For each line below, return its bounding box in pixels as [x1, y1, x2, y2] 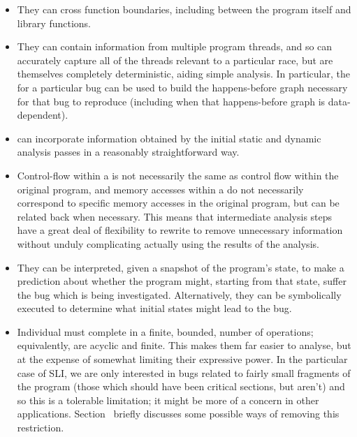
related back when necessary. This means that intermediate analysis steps [17, 209, 333, 223]
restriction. [17, 420, 64, 435]
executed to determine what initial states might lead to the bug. [17, 301, 292, 316]
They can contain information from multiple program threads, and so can [17, 39, 333, 54]
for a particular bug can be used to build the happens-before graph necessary [17, 80, 348, 94]
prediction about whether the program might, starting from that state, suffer [17, 274, 347, 288]
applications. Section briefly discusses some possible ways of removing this [17, 406, 340, 421]
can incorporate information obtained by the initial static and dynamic [17, 131, 321, 145]
